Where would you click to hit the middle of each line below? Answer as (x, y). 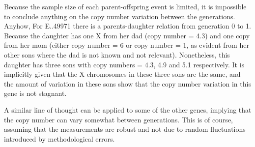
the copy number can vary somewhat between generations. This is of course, (118, 119)
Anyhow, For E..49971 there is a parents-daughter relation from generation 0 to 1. (127, 26)
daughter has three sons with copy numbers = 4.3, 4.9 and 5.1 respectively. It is (124, 64)
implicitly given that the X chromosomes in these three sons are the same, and (122, 74)
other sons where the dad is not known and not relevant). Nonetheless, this (117, 54)
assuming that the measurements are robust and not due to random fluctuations (125, 129)
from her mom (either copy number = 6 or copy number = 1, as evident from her (127, 45)
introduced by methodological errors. (59, 138)
